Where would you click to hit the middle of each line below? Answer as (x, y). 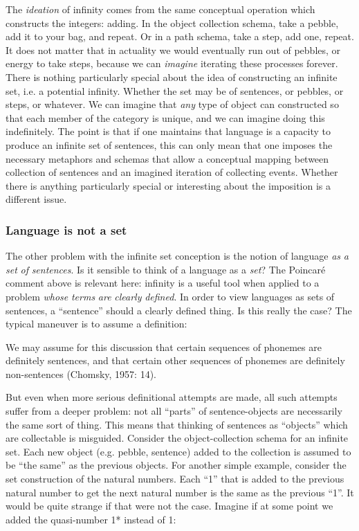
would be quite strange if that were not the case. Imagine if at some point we (169, 506)
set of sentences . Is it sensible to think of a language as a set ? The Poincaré (166, 269)
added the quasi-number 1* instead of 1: (91, 519)
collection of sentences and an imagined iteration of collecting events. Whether (172, 172)
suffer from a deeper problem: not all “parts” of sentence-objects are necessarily (174, 411)
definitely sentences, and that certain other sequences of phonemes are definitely (175, 360)
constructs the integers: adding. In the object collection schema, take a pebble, (172, 22)
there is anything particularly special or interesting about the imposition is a (168, 185)
